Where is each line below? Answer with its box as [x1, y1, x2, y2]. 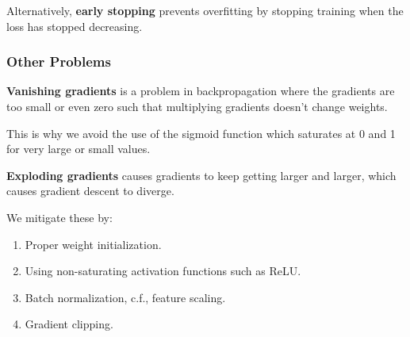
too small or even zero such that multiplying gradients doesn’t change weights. [6, 98, 388, 114]
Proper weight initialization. [25, 236, 162, 252]
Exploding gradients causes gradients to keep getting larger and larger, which [6, 167, 397, 183]
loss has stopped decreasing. [6, 17, 143, 34]
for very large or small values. [6, 140, 151, 157]
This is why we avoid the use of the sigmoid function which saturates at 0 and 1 [6, 124, 396, 141]
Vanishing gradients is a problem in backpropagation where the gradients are [6, 82, 395, 99]
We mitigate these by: [6, 209, 113, 225]
